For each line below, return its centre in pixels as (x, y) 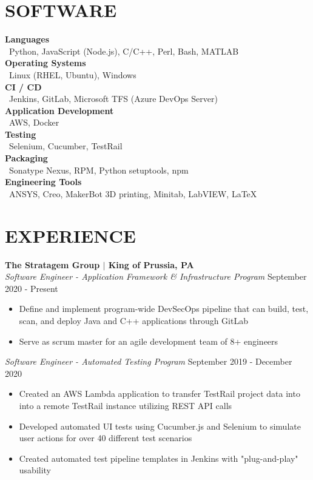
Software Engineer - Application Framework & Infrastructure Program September (156, 276)
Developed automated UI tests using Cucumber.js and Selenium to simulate (160, 426)
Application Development (59, 110)
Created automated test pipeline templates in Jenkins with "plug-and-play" (159, 458)
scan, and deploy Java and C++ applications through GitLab (133, 320)
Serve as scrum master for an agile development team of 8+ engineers (149, 341)
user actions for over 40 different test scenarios (106, 438)
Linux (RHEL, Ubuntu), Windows (72, 74)
